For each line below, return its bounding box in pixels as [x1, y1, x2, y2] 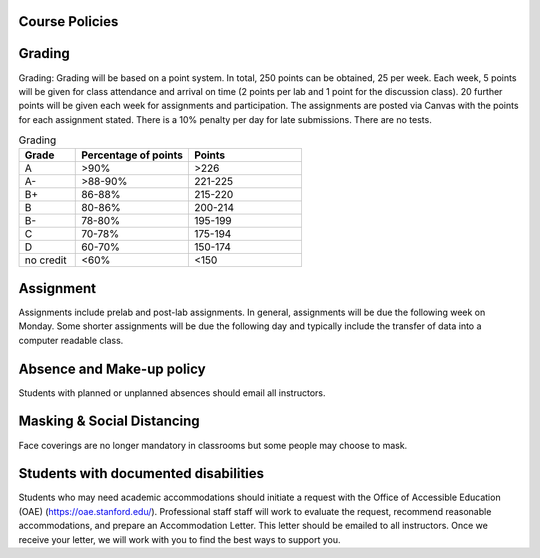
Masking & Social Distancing [18, 413, 200, 430]
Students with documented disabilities [18, 465, 265, 482]
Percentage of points [81, 148, 184, 162]
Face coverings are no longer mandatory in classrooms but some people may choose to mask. [18, 439, 408, 451]
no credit [24, 253, 67, 267]
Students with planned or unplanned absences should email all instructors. [18, 386, 326, 399]
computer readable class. [18, 334, 124, 346]
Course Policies [18, 13, 119, 30]
